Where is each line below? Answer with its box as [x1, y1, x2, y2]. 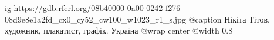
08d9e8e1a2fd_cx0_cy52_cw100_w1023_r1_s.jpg [5, 13, 186, 25]
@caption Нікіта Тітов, [188, 13, 270, 25]
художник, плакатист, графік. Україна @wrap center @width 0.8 [5, 24, 233, 37]
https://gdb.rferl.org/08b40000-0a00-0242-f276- [13, 2, 183, 13]
